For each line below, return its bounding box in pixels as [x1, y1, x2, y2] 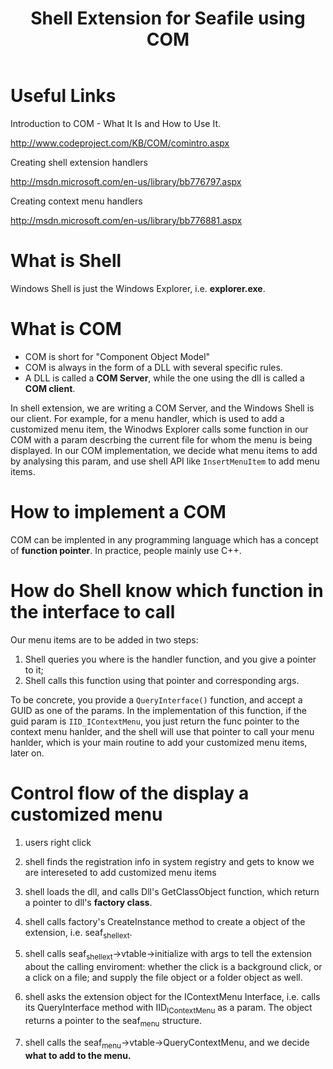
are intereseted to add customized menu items [24, 866, 217, 878]
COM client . [24, 382, 76, 394]
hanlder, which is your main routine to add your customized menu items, [10, 736, 308, 748]
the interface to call [10, 600, 176, 623]
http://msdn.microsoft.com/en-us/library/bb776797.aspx [10, 175, 242, 187]
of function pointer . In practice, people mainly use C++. [10, 544, 242, 556]
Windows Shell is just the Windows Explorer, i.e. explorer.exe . [10, 282, 266, 294]
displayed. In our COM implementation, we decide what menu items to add [10, 444, 318, 456]
